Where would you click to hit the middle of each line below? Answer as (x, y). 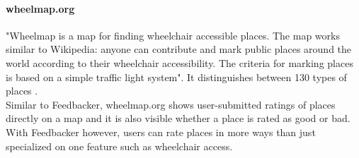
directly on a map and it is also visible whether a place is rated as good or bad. (178, 118)
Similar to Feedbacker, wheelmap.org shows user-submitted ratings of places (171, 104)
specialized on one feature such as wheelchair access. (119, 146)
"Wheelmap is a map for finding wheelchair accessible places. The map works (173, 35)
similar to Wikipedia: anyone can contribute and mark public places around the (179, 49)
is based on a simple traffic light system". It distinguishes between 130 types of (176, 77)
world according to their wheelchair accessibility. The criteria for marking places (179, 62)
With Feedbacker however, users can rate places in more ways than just (161, 132)
